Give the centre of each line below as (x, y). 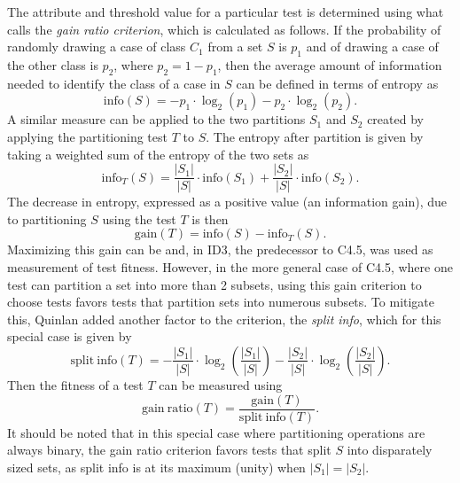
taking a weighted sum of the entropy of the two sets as (158, 154)
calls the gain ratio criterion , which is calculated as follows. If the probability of (224, 29)
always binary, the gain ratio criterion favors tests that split (169, 450)
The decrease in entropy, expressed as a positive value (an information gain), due (227, 202)
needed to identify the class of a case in (114, 83)
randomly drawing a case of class (97, 47)
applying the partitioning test (87, 136)
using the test (139, 218)
